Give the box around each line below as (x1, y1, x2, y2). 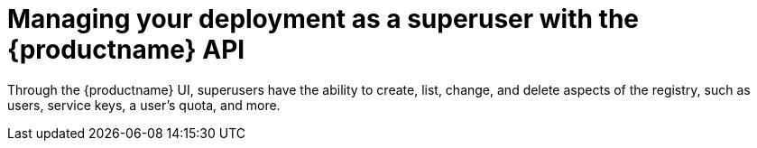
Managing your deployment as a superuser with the (7, 4, 640, 34)
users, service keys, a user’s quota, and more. (7, 97, 281, 113)
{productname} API (7, 34, 245, 65)
